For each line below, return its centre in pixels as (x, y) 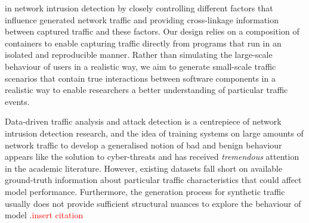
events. (17, 101)
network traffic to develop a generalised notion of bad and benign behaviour (143, 145)
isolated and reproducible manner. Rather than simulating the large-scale (139, 55)
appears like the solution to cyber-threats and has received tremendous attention (152, 157)
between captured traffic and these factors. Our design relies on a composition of (152, 31)
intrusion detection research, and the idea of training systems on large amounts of (154, 133)
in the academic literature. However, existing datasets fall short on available (144, 168)
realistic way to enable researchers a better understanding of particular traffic (146, 90)
